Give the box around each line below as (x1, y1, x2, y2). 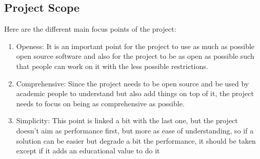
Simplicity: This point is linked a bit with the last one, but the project (16, 115, 238, 126)
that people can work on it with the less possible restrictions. (16, 60, 208, 71)
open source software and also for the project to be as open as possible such (16, 51, 254, 61)
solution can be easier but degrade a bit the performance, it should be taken (16, 135, 256, 146)
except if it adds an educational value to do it (16, 145, 160, 156)
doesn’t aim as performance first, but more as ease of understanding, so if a (16, 125, 254, 135)
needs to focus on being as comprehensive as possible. (16, 98, 185, 108)
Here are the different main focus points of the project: (4, 24, 176, 34)
